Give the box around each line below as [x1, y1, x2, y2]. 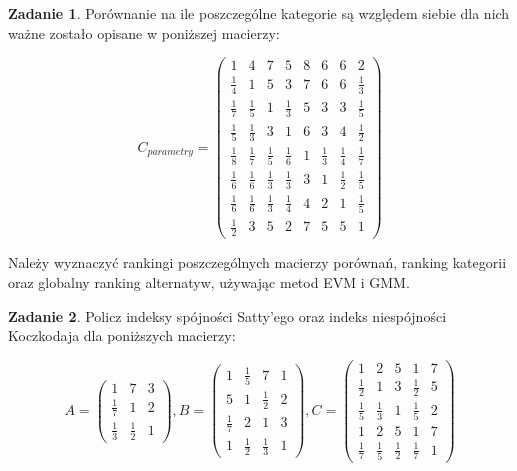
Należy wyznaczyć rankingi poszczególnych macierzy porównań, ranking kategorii [8, 252, 507, 273]
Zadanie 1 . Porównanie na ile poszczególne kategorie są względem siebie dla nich [8, 3, 510, 23]
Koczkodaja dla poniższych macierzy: [8, 325, 236, 346]
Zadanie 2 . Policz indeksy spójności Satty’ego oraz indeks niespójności [8, 305, 447, 326]
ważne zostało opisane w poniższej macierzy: [8, 22, 280, 43]
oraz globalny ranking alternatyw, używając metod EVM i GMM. [8, 271, 410, 292]
